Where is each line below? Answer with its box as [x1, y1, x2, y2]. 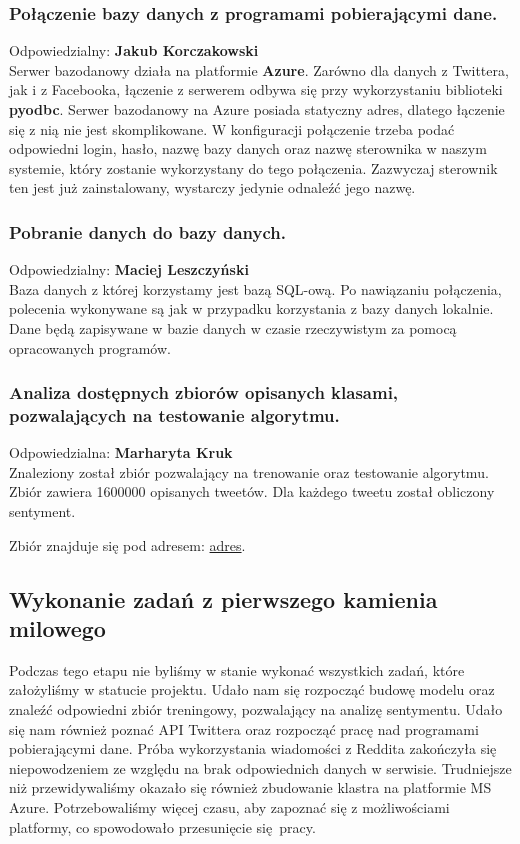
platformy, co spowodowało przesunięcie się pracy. [9, 816, 316, 837]
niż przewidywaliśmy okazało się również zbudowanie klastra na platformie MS [9, 777, 492, 798]
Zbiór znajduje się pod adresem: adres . [9, 534, 246, 555]
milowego [9, 613, 106, 644]
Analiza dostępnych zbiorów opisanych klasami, [9, 380, 399, 405]
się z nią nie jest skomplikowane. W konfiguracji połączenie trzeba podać [9, 118, 455, 139]
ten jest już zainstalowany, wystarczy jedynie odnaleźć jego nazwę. [9, 177, 416, 198]
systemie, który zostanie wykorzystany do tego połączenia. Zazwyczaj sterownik [9, 157, 498, 178]
